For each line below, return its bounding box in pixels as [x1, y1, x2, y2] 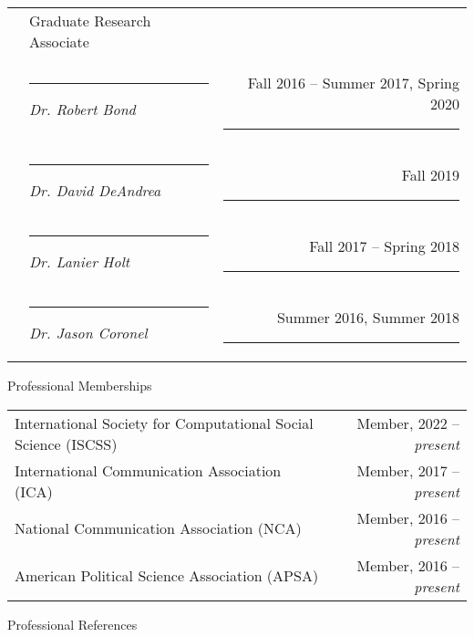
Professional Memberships [7, 376, 152, 394]
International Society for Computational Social [15, 412, 314, 433]
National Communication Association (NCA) [15, 517, 302, 539]
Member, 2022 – [356, 412, 459, 433]
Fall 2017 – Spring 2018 [309, 235, 459, 256]
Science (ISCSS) [15, 433, 118, 454]
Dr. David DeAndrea [29, 180, 161, 201]
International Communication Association [15, 459, 282, 481]
